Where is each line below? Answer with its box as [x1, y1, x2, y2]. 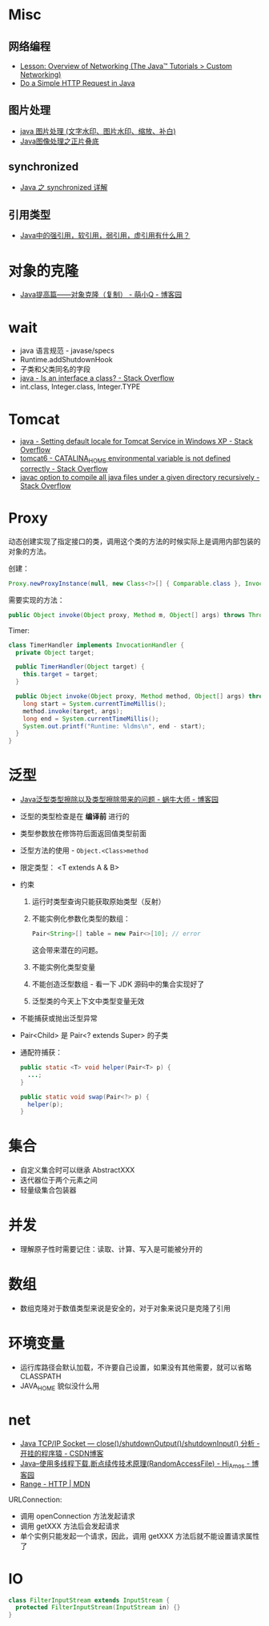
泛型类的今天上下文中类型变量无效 [31, 996, 145, 1007]
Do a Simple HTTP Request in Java [19, 79, 135, 87]
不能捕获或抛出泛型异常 [19, 1014, 98, 1023]
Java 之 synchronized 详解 [19, 182, 108, 192]
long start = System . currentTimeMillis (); [22, 700, 167, 708]
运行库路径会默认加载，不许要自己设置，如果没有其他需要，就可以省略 [19, 1362, 252, 1372]
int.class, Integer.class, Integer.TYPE [19, 382, 141, 392]
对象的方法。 [8, 547, 50, 556]
